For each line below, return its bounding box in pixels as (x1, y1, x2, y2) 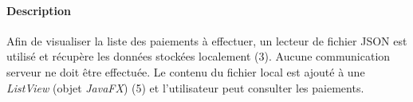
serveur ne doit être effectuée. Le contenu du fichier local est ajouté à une (6, 63, 365, 80)
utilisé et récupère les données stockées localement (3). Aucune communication (6, 48, 391, 65)
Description (6, 2, 72, 18)
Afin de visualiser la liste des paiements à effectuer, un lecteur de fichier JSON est (6, 32, 407, 49)
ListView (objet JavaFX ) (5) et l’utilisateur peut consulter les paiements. (6, 79, 364, 96)
